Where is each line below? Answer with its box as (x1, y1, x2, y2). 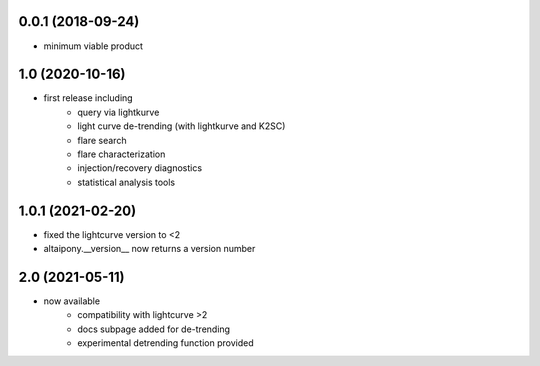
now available (43, 295, 100, 307)
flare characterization (77, 148, 166, 160)
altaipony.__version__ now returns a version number (43, 243, 256, 255)
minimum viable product (43, 40, 144, 52)
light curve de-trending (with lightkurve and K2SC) (77, 120, 286, 132)
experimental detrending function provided (77, 337, 254, 349)
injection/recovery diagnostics (77, 162, 203, 174)
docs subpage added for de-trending (77, 323, 230, 335)
